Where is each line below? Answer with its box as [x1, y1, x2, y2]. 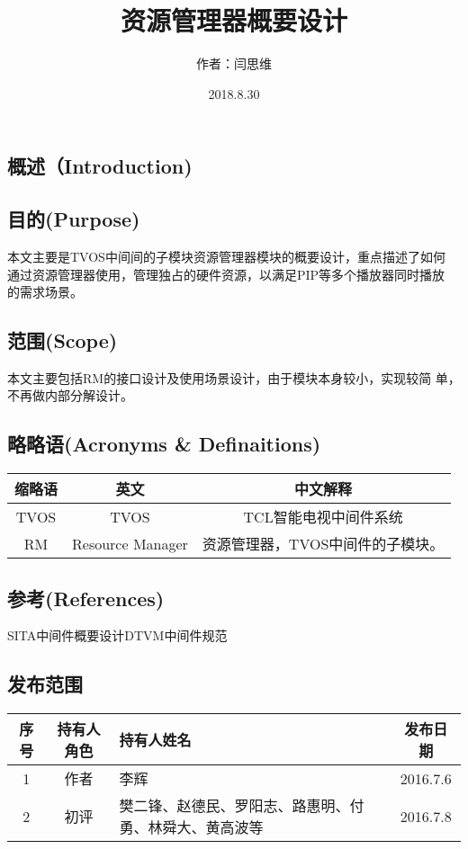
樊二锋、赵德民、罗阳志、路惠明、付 [119, 795, 364, 817]
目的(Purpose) [7, 205, 140, 233]
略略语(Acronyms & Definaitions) [7, 430, 321, 458]
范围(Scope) [7, 326, 118, 354]
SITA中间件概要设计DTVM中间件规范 [7, 626, 228, 645]
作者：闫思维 [196, 54, 272, 73]
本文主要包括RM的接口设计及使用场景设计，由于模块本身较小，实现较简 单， [7, 368, 461, 387]
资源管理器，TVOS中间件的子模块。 [202, 533, 445, 555]
